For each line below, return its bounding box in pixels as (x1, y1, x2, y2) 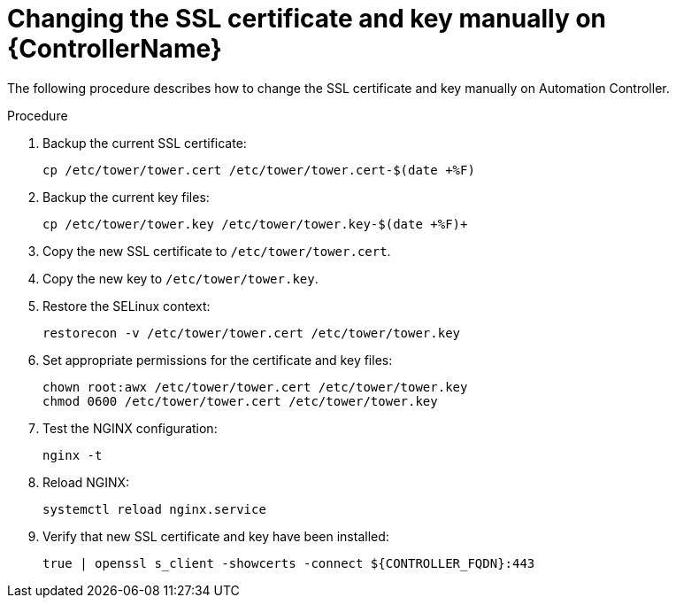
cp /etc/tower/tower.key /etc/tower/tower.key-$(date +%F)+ (42, 216, 468, 231)
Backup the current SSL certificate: (42, 135, 247, 151)
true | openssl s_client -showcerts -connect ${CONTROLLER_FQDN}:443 (42, 555, 535, 570)
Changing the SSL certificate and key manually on (7, 4, 606, 34)
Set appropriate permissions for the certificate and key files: (42, 352, 393, 368)
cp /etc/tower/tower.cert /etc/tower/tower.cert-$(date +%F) (42, 162, 475, 177)
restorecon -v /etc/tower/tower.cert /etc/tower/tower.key (42, 325, 461, 340)
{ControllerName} (7, 34, 222, 64)
